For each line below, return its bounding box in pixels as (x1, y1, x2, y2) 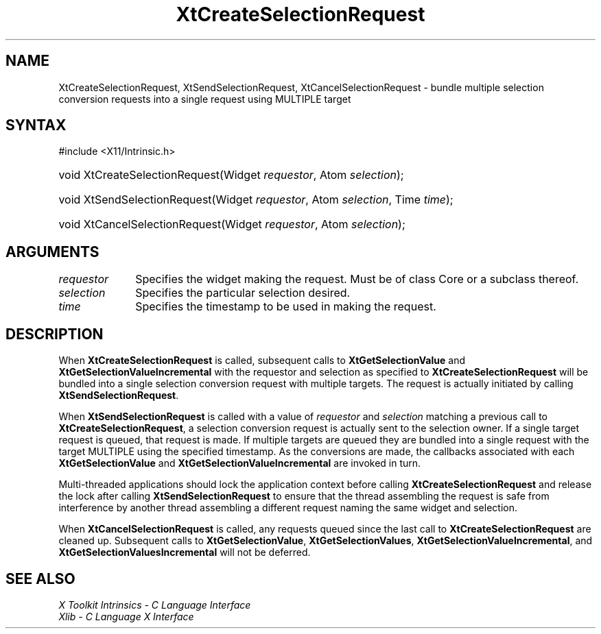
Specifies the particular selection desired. (135, 286, 351, 300)
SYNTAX (5, 117, 67, 134)
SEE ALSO (5, 570, 75, 587)
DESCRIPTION (5, 325, 104, 343)
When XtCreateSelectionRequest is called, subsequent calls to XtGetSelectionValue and (58, 354, 465, 367)
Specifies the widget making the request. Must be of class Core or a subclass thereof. (135, 272, 579, 286)
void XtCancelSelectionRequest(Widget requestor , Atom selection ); (58, 217, 405, 232)
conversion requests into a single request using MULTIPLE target (58, 93, 351, 105)
